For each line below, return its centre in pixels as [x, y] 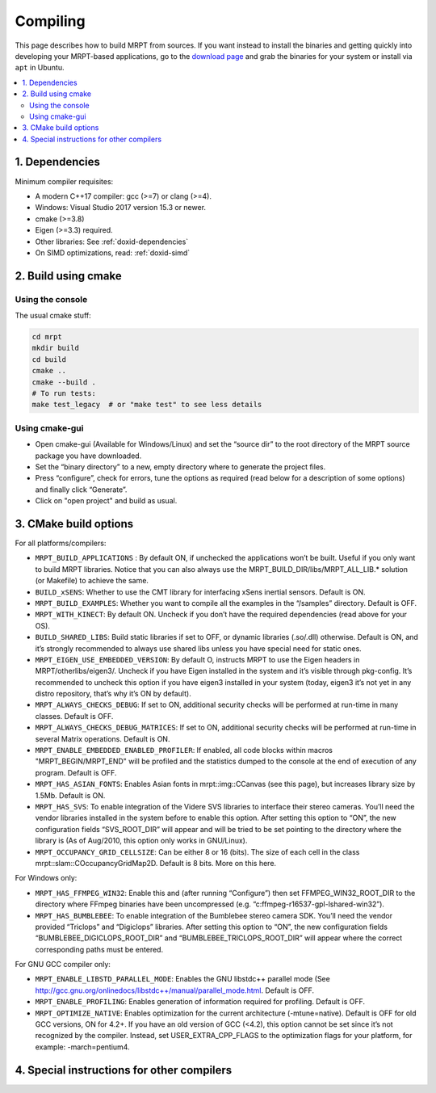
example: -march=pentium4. [82, 1047]
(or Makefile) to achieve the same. [92, 581]
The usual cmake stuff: [53, 316]
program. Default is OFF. [76, 772]
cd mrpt [47, 337]
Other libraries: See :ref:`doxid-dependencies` [112, 242]
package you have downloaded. [88, 456]
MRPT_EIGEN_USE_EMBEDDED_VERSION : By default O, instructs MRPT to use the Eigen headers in [197, 659]
